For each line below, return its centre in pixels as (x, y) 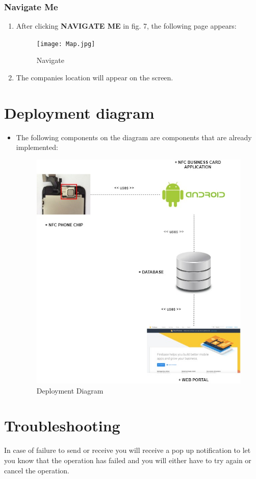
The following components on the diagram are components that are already (134, 137)
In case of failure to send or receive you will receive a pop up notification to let (127, 450)
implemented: (37, 147)
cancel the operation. (37, 470)
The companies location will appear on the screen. (95, 78)
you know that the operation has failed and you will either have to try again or (128, 460)
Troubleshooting (62, 426)
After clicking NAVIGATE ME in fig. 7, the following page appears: (126, 26)
